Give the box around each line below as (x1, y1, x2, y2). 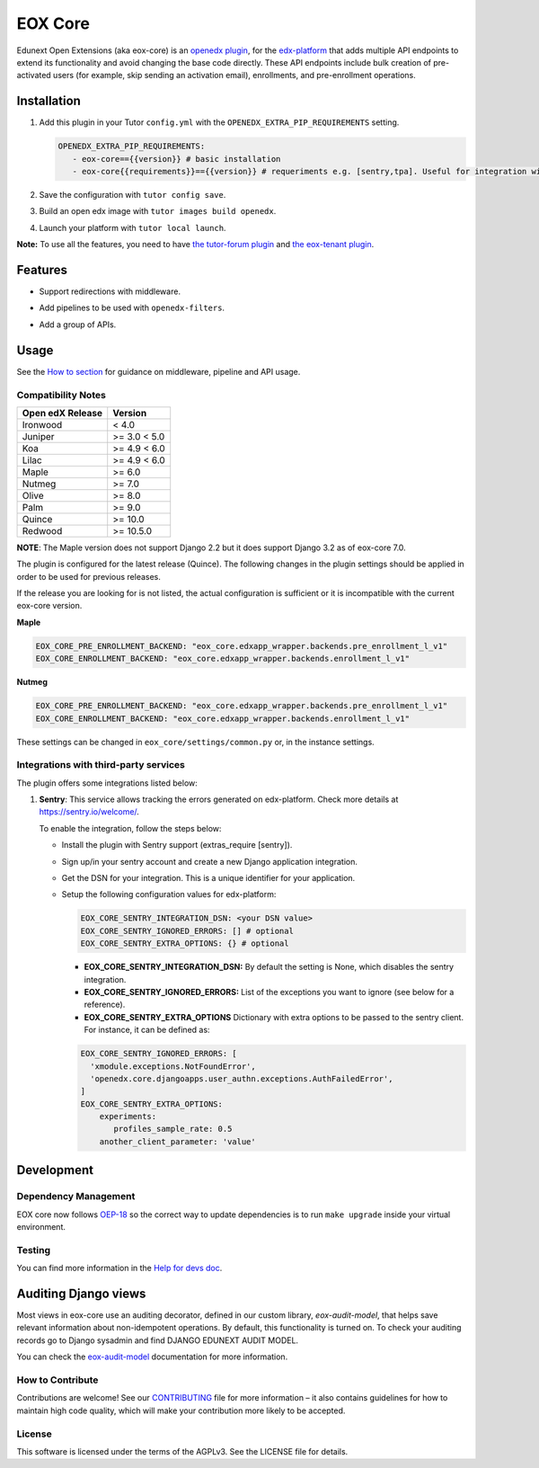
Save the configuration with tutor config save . (39, 189, 226, 200)
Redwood (22, 524, 63, 537)
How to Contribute (16, 1374, 99, 1386)
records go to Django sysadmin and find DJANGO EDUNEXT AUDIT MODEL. (16, 1335, 299, 1346)
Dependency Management (16, 1190, 136, 1203)
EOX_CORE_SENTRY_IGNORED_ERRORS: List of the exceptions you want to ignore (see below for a (84, 986, 455, 997)
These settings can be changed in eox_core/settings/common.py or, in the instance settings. (16, 736, 375, 747)
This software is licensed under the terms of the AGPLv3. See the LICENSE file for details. (16, 1446, 349, 1456)
